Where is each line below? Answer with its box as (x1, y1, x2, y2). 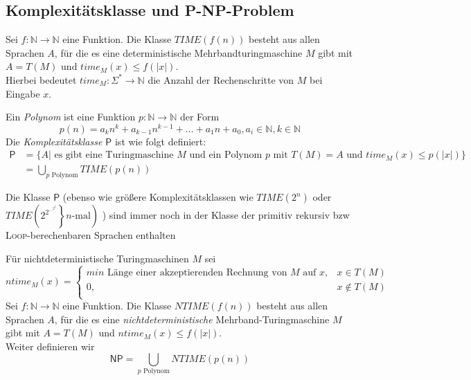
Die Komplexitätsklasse (6, 134, 103, 148)
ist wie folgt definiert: (114, 134, 206, 148)
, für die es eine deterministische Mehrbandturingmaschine (54, 45, 303, 60)
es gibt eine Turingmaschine (54, 150, 174, 161)
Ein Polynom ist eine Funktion (6, 109, 136, 124)
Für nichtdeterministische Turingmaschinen (6, 251, 189, 265)
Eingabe (6, 86, 40, 100)
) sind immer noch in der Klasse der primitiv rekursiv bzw (102, 208, 350, 222)
